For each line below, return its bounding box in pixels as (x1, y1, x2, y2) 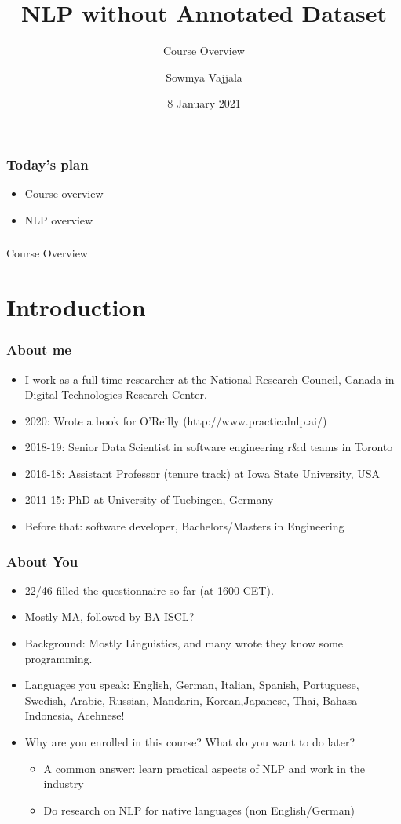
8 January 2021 (167, 95, 241, 111)
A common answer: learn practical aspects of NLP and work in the (43, 760, 366, 776)
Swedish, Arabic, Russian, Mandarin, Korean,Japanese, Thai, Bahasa (24, 691, 358, 708)
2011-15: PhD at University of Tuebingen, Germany (24, 491, 274, 508)
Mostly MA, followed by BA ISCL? (24, 608, 195, 625)
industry (43, 775, 84, 792)
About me (6, 340, 71, 359)
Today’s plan (6, 154, 89, 173)
